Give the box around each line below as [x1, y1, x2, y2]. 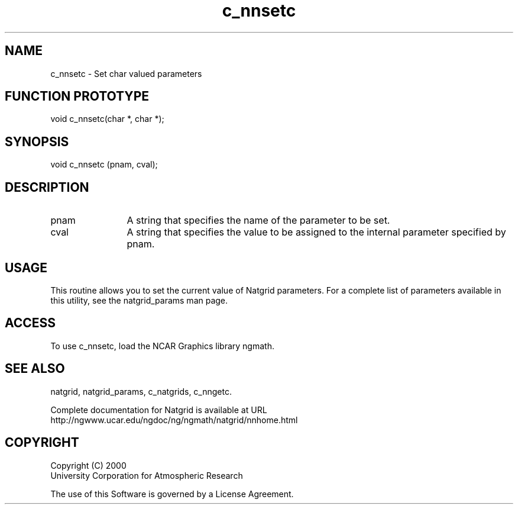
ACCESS [5, 315, 56, 331]
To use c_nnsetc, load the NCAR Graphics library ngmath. [50, 340, 274, 351]
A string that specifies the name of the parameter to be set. [127, 214, 390, 227]
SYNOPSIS [5, 134, 69, 149]
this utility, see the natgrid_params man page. [50, 295, 228, 305]
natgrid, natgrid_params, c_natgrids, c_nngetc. [50, 386, 232, 397]
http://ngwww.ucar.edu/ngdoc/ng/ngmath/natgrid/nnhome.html [50, 414, 298, 425]
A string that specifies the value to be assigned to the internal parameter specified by [127, 226, 506, 239]
